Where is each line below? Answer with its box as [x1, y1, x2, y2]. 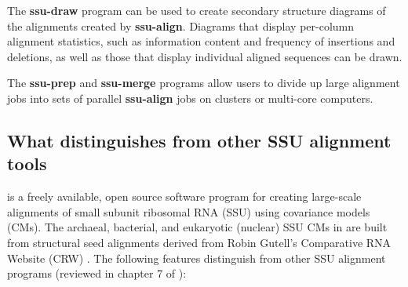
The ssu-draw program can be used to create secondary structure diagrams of [7, 2, 386, 18]
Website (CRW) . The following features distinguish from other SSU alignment [7, 249, 386, 266]
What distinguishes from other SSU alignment [7, 128, 392, 152]
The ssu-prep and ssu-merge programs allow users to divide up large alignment [7, 74, 400, 91]
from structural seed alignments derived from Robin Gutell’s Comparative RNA [7, 234, 392, 250]
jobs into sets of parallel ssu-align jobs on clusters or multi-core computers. [7, 89, 373, 106]
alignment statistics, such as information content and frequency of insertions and [7, 33, 395, 49]
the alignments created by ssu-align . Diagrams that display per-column [7, 17, 355, 34]
